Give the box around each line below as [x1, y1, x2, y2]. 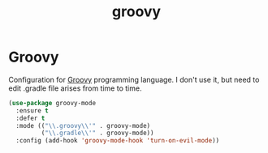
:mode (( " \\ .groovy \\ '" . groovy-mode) [15, 121, 151, 130]
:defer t [15, 114, 45, 122]
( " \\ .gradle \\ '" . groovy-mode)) [41, 129, 154, 138]
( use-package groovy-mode [8, 99, 96, 107]
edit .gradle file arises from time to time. [8, 83, 142, 93]
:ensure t [15, 106, 49, 115]
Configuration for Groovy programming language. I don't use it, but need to [8, 74, 260, 84]
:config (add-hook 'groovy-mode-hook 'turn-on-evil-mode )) [15, 137, 220, 145]
